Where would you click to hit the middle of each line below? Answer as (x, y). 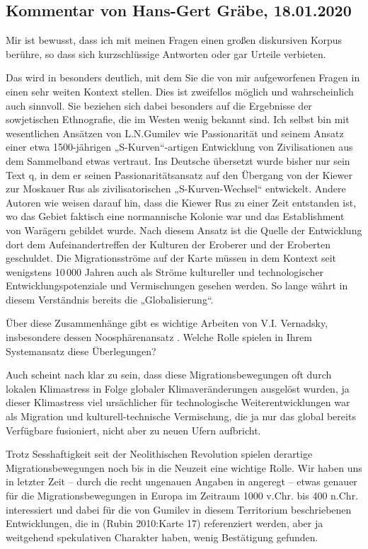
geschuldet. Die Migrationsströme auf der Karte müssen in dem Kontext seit (171, 258)
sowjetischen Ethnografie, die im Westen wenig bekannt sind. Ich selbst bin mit (178, 119)
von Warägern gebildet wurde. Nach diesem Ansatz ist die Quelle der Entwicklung (184, 230)
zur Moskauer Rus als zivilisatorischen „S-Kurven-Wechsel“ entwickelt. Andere (176, 189)
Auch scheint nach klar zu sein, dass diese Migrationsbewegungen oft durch (169, 375)
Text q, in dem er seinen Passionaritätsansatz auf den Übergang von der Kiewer (179, 174)
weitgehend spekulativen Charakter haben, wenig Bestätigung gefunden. (162, 537)
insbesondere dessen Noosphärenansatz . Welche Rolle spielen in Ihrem (159, 337)
